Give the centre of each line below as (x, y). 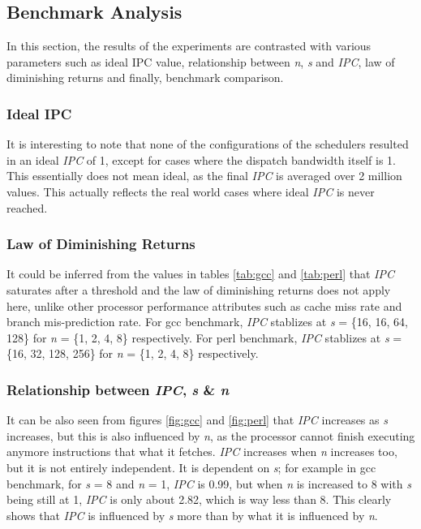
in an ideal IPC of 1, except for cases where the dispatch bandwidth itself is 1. (201, 159)
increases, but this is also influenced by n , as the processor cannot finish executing (211, 435)
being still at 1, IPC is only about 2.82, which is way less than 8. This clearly (199, 499)
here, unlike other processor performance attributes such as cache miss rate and (204, 305)
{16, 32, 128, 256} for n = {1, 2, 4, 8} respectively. (133, 353)
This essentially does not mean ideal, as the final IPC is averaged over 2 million (204, 176)
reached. (27, 207)
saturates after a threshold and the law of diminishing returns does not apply (199, 289)
